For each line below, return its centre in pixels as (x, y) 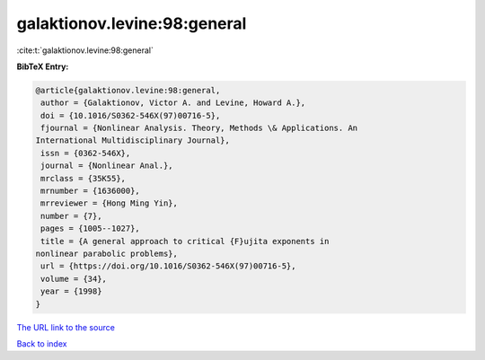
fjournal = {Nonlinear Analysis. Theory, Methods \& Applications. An (199, 128)
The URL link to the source (66, 327)
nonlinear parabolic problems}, (107, 254)
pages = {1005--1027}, (91, 228)
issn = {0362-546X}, (86, 153)
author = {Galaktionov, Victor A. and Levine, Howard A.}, (173, 103)
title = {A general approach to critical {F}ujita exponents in (185, 241)
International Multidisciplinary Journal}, (133, 140)
